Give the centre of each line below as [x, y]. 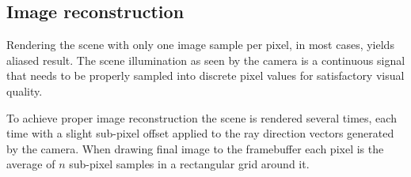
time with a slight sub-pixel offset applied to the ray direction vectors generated [200, 133]
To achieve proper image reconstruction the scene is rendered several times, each [202, 117]
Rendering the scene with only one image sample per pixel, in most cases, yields [200, 45]
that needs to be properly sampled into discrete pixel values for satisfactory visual [205, 75]
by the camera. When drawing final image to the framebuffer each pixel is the [195, 148]
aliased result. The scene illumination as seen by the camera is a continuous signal [206, 60]
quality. [25, 90]
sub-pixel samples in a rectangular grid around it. [189, 164]
